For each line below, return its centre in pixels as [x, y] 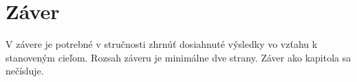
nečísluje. [25, 71]
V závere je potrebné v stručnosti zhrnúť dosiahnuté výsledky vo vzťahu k [162, 44]
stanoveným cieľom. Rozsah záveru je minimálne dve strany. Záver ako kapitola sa [178, 57]
